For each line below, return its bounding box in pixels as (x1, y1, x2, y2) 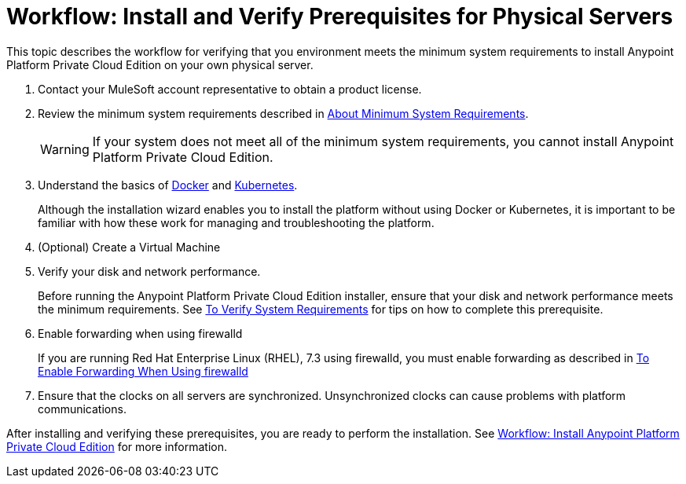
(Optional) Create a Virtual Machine (38, 240, 221, 254)
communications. (38, 401, 127, 416)
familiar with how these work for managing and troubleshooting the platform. (38, 215, 435, 229)
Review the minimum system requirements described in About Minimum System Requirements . (38, 106, 529, 120)
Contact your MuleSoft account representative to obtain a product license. (38, 82, 422, 96)
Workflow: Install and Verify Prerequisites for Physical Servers (6, 3, 673, 30)
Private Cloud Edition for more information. (6, 439, 227, 453)
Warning (40, 141, 90, 157)
